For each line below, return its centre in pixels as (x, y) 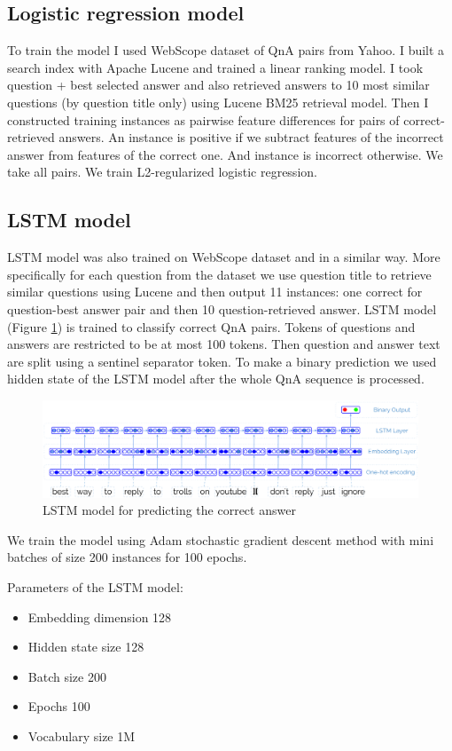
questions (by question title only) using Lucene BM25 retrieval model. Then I (218, 102)
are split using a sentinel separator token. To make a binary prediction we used (222, 361)
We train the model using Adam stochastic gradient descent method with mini (221, 539)
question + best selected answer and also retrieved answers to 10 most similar (218, 85)
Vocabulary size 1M (82, 735)
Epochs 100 (59, 706)
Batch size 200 (67, 676)
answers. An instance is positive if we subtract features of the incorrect (251, 137)
